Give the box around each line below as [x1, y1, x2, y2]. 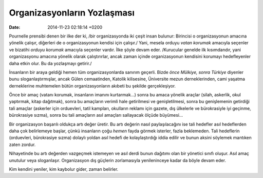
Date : [9, 24, 20, 30]
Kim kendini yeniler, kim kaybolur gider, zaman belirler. [9, 166, 119, 172]
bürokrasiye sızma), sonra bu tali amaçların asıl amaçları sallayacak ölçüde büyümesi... [9, 112, 183, 118]
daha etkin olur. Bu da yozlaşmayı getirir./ [9, 60, 92, 66]
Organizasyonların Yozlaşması [9, 7, 135, 18]
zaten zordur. [9, 142, 36, 147]
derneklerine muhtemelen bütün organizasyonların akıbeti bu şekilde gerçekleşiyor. [9, 83, 176, 89]
